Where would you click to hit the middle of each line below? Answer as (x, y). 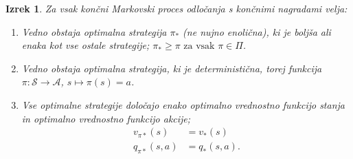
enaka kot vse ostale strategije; (86, 45)
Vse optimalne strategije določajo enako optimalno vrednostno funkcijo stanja (183, 104)
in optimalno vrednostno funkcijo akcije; (106, 118)
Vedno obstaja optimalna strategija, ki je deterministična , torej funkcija (172, 68)
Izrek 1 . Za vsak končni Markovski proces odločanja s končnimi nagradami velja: (176, 8)
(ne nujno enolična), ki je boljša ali (257, 31)
